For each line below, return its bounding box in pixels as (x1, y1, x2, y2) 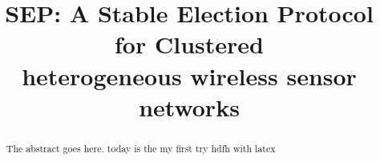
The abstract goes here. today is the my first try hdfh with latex (6, 141, 276, 155)
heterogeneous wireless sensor (22, 59, 357, 92)
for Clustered (115, 28, 264, 61)
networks (139, 90, 240, 123)
